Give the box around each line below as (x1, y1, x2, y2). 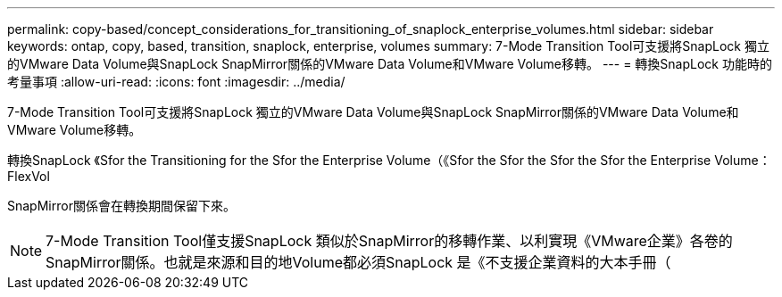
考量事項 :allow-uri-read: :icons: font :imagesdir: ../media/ (7, 74, 345, 89)
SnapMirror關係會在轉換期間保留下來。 (7, 198, 236, 213)
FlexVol (7, 169, 50, 184)
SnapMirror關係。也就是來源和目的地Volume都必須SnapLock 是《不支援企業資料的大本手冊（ (46, 253, 671, 271)
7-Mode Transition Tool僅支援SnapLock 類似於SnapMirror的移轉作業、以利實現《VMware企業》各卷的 (46, 232, 733, 250)
